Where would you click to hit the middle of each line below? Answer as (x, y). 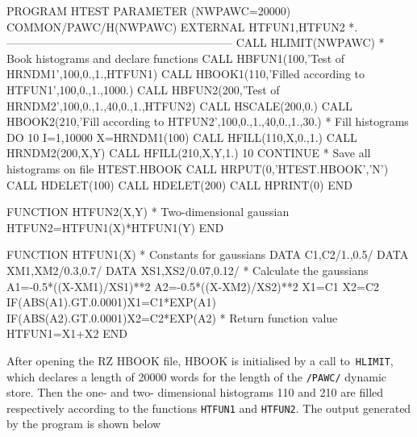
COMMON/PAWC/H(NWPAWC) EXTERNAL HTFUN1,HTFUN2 (176, 26)
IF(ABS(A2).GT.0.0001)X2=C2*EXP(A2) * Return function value (172, 317)
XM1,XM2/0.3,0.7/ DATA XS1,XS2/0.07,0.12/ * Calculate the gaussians (188, 270)
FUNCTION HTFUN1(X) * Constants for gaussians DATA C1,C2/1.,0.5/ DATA (208, 254)
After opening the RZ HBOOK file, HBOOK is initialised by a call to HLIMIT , (200, 360)
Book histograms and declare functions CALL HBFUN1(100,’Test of (176, 58)
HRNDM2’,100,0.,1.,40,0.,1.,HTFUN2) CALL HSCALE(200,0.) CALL (179, 105)
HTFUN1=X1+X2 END (67, 333)
